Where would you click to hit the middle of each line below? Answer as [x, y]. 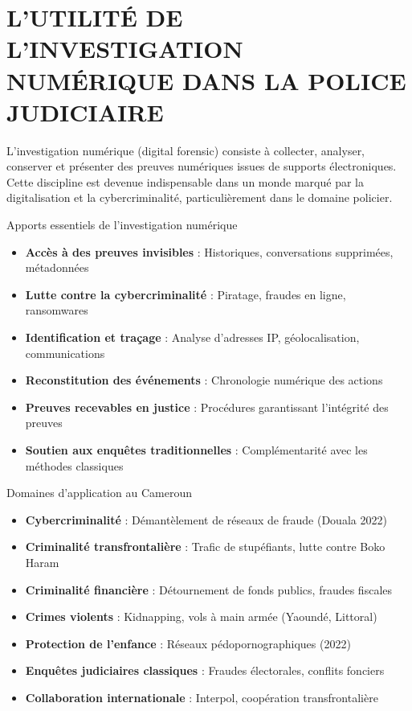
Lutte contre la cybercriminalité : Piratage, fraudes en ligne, [186, 294]
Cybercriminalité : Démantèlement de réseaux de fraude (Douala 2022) [206, 519]
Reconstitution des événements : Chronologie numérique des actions [204, 380]
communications [65, 353]
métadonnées [57, 267]
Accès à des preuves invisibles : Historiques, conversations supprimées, [209, 251]
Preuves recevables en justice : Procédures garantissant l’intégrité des [207, 407]
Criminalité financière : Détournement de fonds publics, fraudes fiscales [209, 589]
